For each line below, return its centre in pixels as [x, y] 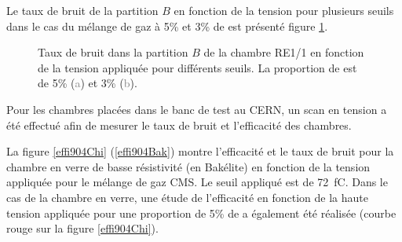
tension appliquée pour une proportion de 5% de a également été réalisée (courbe [201, 213]
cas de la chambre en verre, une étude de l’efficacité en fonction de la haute [187, 197]
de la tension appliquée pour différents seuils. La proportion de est [197, 67]
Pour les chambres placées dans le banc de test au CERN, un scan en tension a [197, 109]
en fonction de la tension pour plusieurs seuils [284, 10]
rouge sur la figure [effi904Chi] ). [82, 228]
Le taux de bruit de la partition [82, 10]
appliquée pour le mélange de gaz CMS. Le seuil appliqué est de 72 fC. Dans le [197, 182]
